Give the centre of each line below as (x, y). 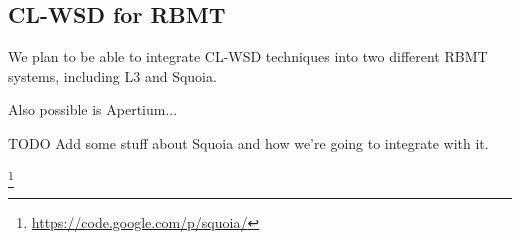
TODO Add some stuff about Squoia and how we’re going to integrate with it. (248, 142)
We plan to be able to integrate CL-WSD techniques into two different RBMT (248, 56)
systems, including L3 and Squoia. (112, 75)
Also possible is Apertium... (93, 109)
